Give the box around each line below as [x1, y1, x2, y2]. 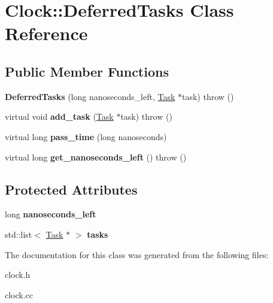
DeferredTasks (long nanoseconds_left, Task [5, 90, 175, 102]
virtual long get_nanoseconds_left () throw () [5, 150, 187, 163]
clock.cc [5, 288, 34, 301]
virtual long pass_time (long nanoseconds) [5, 130, 167, 143]
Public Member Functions [5, 62, 169, 80]
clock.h [5, 268, 31, 281]
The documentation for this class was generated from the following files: [5, 248, 269, 260]
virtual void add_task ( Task [5, 110, 114, 123]
